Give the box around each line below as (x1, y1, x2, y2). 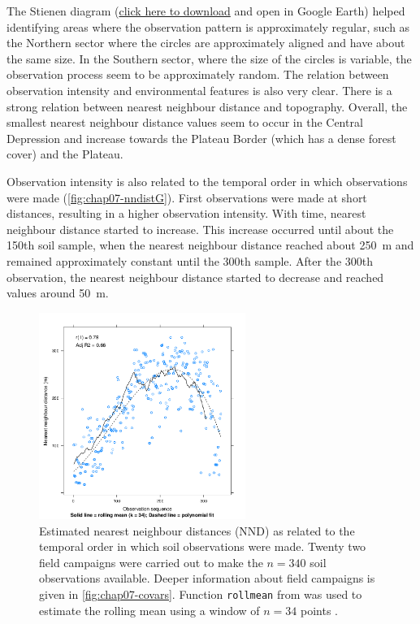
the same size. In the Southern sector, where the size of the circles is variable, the (6, 50, 412, 67)
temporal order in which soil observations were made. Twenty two (39, 538, 366, 555)
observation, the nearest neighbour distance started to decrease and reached (6, 268, 384, 285)
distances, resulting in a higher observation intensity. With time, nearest (6, 205, 366, 222)
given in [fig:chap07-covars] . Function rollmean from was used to (39, 586, 362, 603)
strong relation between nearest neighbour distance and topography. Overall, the (6, 97, 408, 115)
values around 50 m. (6, 284, 109, 301)
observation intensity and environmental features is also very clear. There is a (6, 81, 392, 98)
